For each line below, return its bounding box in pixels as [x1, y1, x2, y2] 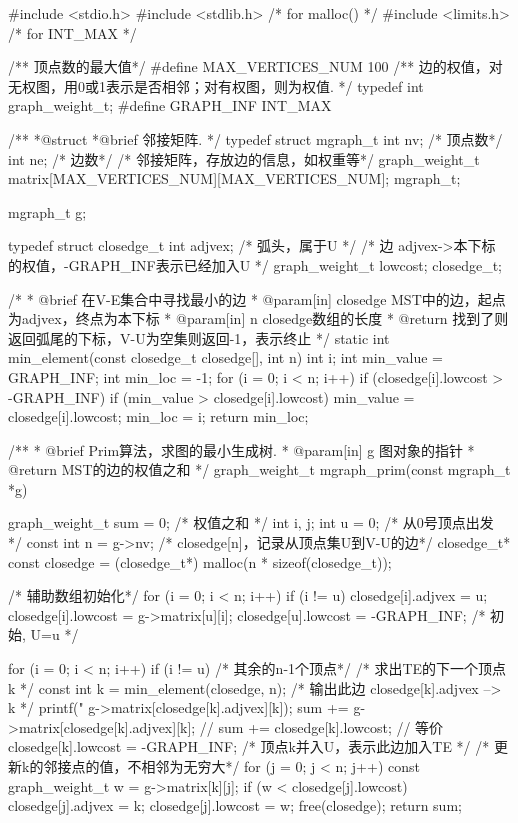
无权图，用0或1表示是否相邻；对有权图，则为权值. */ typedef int [8, 75, 424, 96]
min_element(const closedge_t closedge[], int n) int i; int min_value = [8, 347, 443, 368]
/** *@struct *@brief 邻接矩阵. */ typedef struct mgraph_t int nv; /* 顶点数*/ [8, 128, 503, 149]
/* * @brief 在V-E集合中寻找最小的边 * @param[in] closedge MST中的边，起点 [8, 288, 506, 309]
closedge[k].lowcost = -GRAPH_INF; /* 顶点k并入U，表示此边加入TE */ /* [8, 736, 490, 757]
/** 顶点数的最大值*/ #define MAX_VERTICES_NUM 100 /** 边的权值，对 [8, 56, 503, 77]
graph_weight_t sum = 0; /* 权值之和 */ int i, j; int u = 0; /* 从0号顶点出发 [8, 512, 494, 533]
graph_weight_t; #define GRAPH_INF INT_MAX [8, 95, 332, 116]
